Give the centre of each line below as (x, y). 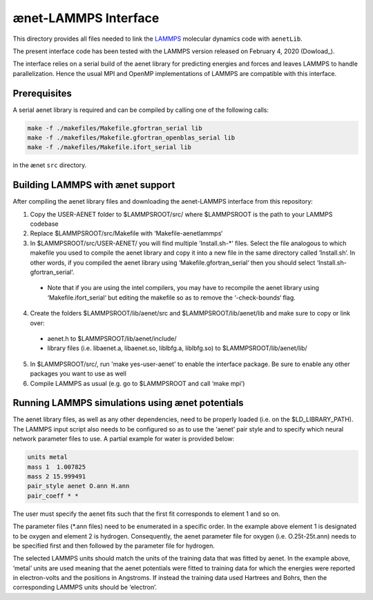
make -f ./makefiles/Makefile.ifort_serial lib (109, 147)
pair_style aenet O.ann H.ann (78, 486)
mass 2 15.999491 (57, 476)
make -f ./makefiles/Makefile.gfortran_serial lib (115, 128)
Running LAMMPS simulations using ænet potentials (128, 403)
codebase (44, 224)
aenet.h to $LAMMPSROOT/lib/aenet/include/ (112, 338)
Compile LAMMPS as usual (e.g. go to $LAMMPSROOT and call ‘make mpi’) (137, 383)
